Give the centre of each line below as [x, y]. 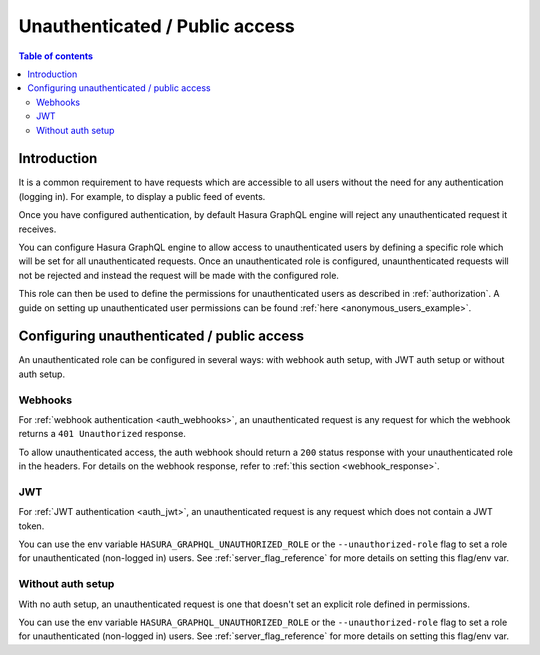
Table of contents [56, 56]
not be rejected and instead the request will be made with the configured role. [179, 275]
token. [31, 526]
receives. [37, 229]
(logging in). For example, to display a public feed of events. [142, 196]
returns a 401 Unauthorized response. [102, 434]
